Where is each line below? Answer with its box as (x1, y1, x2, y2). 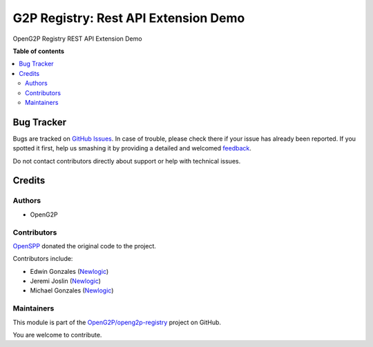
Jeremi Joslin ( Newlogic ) (30, 277, 102, 286)
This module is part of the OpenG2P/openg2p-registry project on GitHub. (12, 318, 221, 326)
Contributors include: (12, 255, 73, 263)
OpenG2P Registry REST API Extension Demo (12, 34, 142, 43)
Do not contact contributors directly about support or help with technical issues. (12, 157, 241, 165)
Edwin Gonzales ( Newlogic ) (30, 267, 109, 275)
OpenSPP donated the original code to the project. (12, 241, 157, 250)
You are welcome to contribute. (12, 330, 102, 339)
